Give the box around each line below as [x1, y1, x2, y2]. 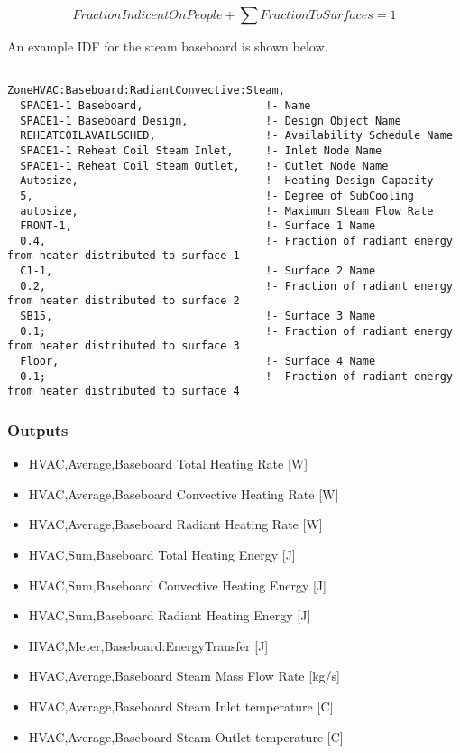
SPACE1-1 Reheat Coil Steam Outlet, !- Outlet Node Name [20, 159, 389, 172]
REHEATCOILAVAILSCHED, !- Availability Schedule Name [20, 129, 453, 143]
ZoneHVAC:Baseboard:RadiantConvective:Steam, [7, 84, 285, 98]
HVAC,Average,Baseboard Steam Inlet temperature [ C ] [28, 697, 334, 715]
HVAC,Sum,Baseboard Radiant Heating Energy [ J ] [28, 606, 311, 625]
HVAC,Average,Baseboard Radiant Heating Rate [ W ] [28, 515, 323, 534]
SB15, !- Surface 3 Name [20, 310, 376, 323]
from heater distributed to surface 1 [7, 249, 240, 263]
